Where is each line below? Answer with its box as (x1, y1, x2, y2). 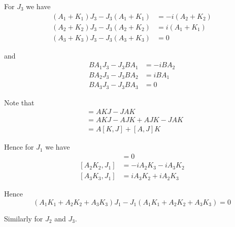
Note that (4, 97, 35, 107)
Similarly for (4, 213, 43, 223)
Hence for (4, 141, 34, 152)
